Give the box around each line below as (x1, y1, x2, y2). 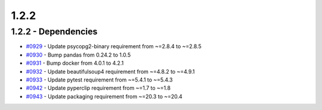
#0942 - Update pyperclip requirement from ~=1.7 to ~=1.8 (26, 84, 171, 92)
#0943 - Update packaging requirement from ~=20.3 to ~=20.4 (26, 93, 183, 100)
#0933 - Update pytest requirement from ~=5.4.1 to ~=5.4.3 (26, 76, 173, 83)
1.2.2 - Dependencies (11, 26, 98, 37)
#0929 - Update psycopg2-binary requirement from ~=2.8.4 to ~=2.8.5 (26, 43, 202, 50)
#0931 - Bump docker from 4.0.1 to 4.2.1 (26, 59, 124, 67)
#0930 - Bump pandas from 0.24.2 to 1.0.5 (26, 51, 131, 58)
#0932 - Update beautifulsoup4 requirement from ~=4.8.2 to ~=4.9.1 (26, 68, 195, 75)
